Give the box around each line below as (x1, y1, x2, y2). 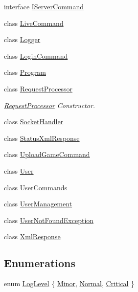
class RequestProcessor (4, 83, 73, 93)
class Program (4, 67, 46, 77)
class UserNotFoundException (4, 215, 94, 225)
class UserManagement (4, 199, 72, 209)
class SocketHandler (4, 116, 64, 127)
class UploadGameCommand (4, 149, 90, 159)
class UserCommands (4, 182, 68, 192)
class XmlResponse (4, 231, 61, 242)
